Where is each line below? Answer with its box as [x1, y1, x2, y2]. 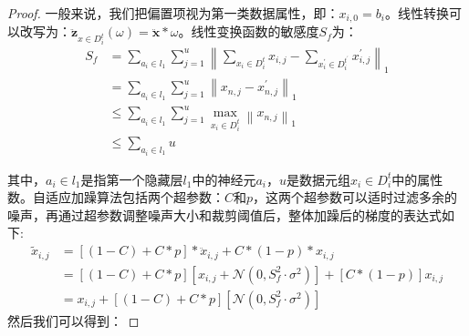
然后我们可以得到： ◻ [7, 311, 140, 330]
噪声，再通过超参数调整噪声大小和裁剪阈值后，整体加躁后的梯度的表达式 [7, 205, 442, 224]
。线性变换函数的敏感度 [178, 22, 319, 41]
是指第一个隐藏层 [80, 169, 183, 188]
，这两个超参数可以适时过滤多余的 [253, 188, 458, 207]
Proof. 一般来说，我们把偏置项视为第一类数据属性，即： [7, 4, 339, 22]
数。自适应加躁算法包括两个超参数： [7, 188, 224, 207]
